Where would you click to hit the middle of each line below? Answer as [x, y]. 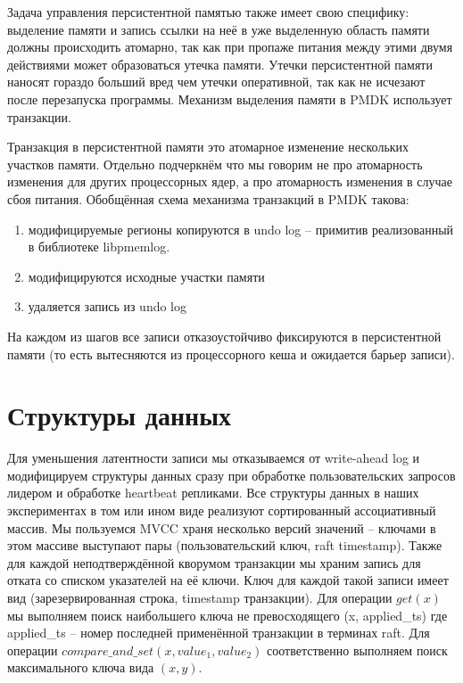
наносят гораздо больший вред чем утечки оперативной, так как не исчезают [216, 82]
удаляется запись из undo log [107, 306]
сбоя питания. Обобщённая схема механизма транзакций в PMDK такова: [208, 198]
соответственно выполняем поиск [357, 650]
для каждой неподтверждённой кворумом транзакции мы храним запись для [214, 562]
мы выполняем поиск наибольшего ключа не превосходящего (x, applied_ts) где [227, 615]
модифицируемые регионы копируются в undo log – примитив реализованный [241, 229]
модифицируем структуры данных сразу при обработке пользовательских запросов [231, 475]
